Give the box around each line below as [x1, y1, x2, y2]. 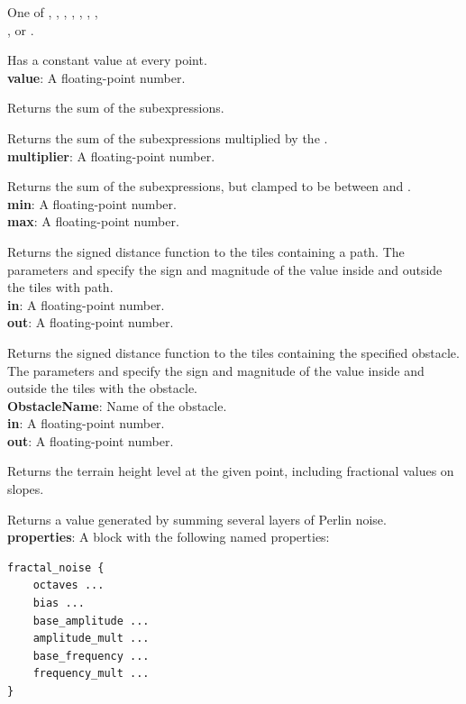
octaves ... [32, 579, 105, 592]
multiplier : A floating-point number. [7, 146, 215, 165]
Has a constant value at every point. [7, 50, 207, 69]
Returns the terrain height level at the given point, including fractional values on [7, 462, 454, 480]
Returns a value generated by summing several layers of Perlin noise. [7, 509, 387, 528]
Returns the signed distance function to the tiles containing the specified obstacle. [7, 343, 460, 361]
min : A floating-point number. [7, 194, 177, 213]
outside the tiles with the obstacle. [7, 379, 197, 398]
